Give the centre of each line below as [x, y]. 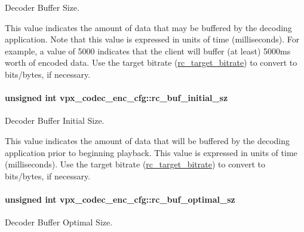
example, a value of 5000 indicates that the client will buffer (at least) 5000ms [148, 51]
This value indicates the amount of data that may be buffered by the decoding [148, 27]
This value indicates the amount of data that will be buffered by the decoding [147, 140]
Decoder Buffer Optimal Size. [59, 222]
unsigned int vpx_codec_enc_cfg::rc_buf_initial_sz [116, 98]
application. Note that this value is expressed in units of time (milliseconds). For [152, 39]
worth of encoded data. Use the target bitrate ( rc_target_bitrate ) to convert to [151, 62]
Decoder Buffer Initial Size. [55, 120]
